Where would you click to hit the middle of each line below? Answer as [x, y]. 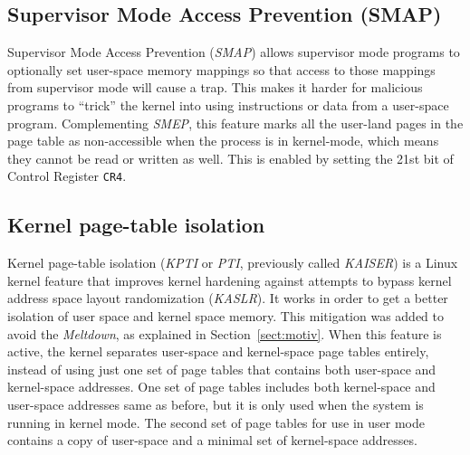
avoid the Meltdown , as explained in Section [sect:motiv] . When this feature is [225, 333]
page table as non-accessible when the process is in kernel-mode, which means [223, 141]
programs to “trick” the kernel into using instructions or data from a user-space [228, 104]
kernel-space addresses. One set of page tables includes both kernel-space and [221, 387]
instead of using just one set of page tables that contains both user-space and [222, 369]
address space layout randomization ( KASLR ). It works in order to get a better [228, 298]
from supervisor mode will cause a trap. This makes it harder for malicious [215, 87]
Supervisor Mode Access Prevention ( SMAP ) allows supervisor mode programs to [234, 52]
